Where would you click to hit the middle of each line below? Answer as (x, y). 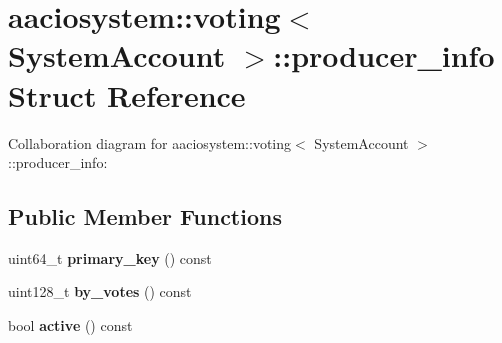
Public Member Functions (145, 216)
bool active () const (70, 325)
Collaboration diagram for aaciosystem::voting (150, 142)
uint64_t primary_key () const (110, 257)
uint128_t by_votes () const (100, 291)
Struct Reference (127, 94)
